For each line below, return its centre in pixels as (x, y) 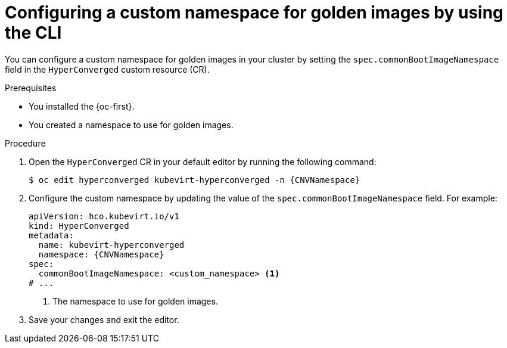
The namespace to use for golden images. (135, 301)
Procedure (25, 143)
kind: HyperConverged (79, 226)
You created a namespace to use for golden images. (131, 125)
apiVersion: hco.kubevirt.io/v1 (104, 216)
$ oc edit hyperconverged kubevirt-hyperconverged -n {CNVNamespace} (195, 180)
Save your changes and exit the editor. (104, 319)
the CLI (33, 33)
